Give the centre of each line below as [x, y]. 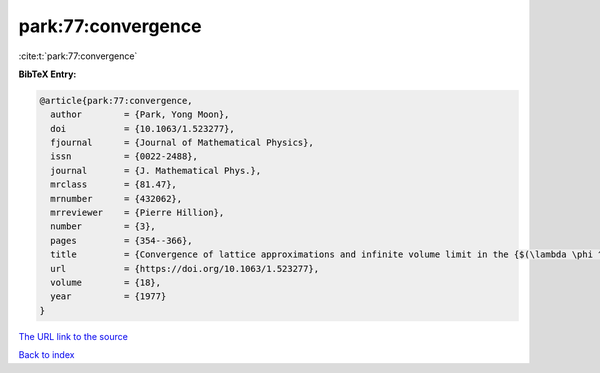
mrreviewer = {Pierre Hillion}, [137, 213]
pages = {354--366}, [122, 240]
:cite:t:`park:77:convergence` [78, 56]
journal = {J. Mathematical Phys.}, [156, 170]
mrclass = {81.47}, [113, 184]
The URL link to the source [73, 336]
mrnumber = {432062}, [116, 198]
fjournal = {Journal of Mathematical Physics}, [182, 143]
